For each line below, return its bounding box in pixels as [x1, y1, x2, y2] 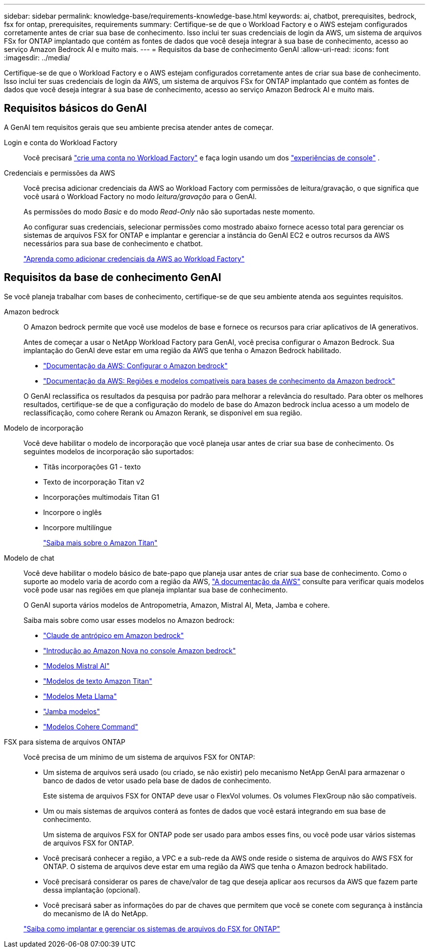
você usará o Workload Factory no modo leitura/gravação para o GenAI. [24, 192, 257, 201]
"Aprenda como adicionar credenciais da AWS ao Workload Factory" [24, 254, 245, 263]
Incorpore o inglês [43, 508, 102, 516]
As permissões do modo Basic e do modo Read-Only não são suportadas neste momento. [24, 207, 315, 216]
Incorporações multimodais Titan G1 [43, 492, 160, 501]
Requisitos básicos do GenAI [4, 102, 147, 115]
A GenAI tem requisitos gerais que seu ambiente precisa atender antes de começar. [4, 123, 274, 131]
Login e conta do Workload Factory [4, 138, 118, 147]
